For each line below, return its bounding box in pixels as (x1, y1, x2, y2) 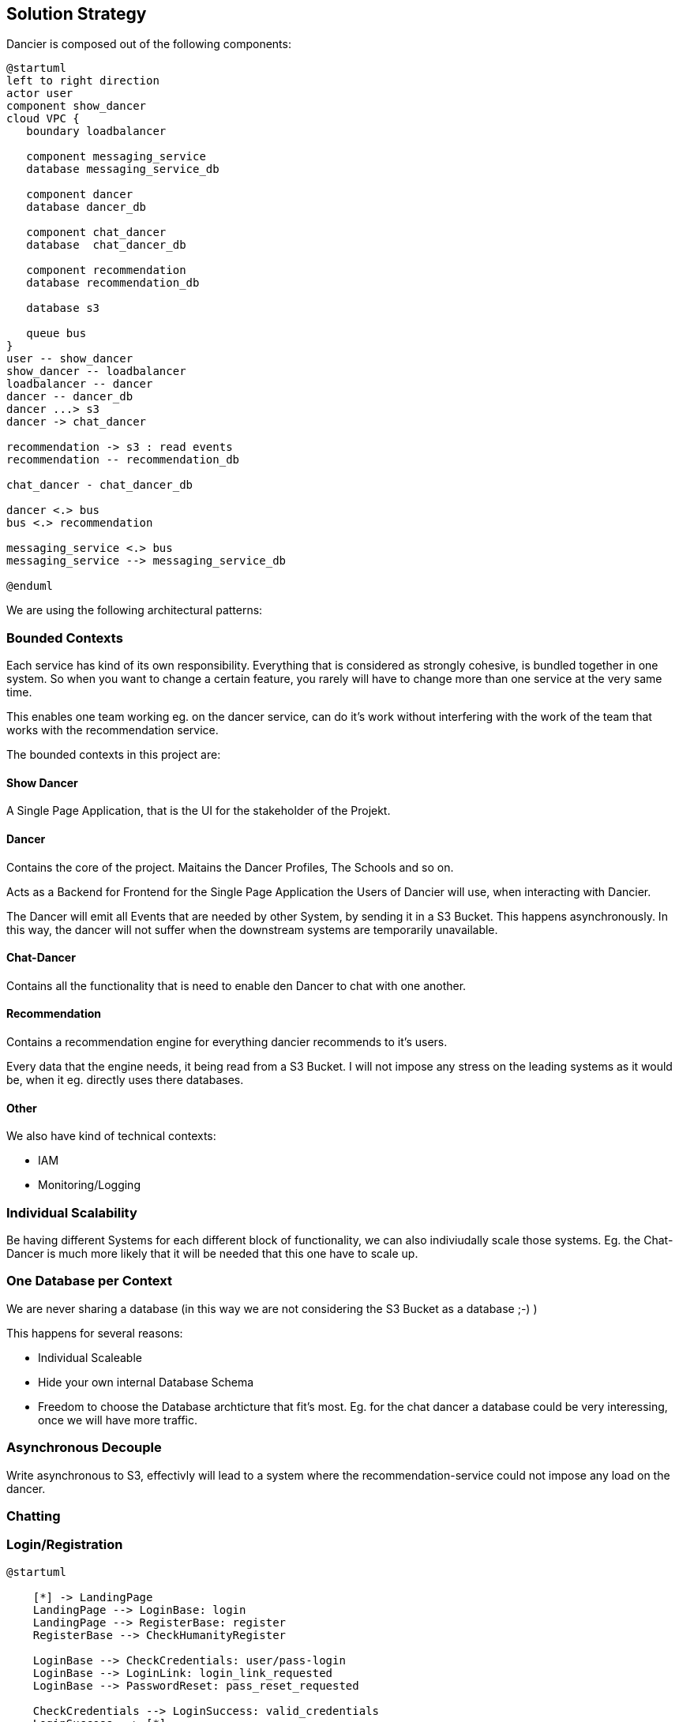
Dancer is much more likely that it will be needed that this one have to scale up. (6, 1247, 418, 1261)
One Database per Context (6, 1273, 172, 1289)
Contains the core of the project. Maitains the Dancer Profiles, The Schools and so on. (6, 860, 454, 874)
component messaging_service (26, 150, 206, 163)
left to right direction (6, 74, 159, 88)
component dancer (26, 188, 133, 201)
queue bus (26, 327, 87, 340)
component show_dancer (6, 99, 147, 113)
